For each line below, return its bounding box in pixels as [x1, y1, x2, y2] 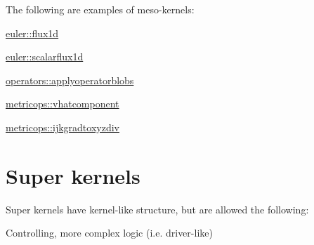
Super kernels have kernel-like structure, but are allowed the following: [6, 201, 309, 216]
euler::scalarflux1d [6, 49, 84, 64]
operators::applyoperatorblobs [6, 72, 134, 87]
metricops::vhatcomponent [6, 96, 119, 111]
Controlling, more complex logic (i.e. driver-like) [6, 225, 213, 240]
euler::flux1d [6, 25, 59, 40]
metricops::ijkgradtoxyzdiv [6, 119, 119, 134]
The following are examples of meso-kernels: [6, 2, 195, 16]
